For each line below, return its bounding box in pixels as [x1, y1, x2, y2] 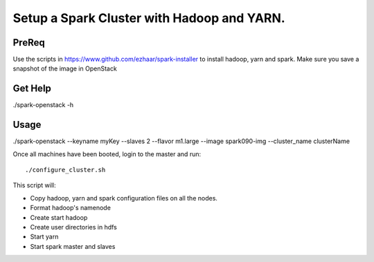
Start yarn [30, 232, 59, 241]
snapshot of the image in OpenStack [12, 64, 117, 73]
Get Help [12, 83, 52, 95]
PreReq [12, 37, 45, 48]
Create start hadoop [30, 213, 88, 221]
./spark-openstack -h [12, 101, 74, 109]
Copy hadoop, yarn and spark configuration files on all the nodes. [30, 194, 218, 202]
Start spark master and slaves [30, 242, 116, 250]
